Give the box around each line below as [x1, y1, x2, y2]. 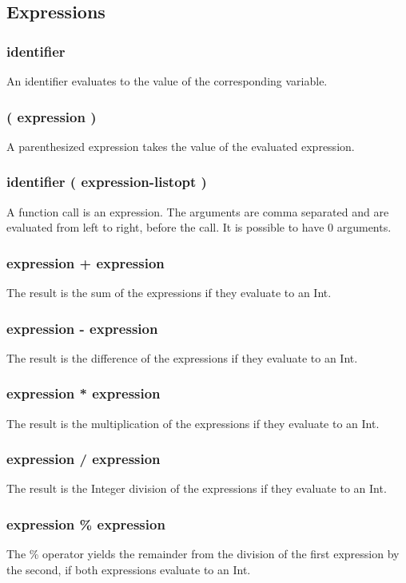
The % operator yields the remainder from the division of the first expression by [6, 545, 400, 562]
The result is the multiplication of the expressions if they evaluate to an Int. [6, 414, 380, 431]
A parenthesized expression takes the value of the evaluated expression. [6, 137, 355, 154]
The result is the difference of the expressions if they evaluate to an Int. [6, 349, 358, 366]
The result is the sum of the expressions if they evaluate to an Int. [6, 284, 332, 301]
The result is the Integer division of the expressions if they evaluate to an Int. [6, 480, 387, 497]
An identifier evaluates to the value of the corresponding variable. [6, 73, 328, 89]
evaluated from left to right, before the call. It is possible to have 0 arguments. [6, 219, 392, 236]
